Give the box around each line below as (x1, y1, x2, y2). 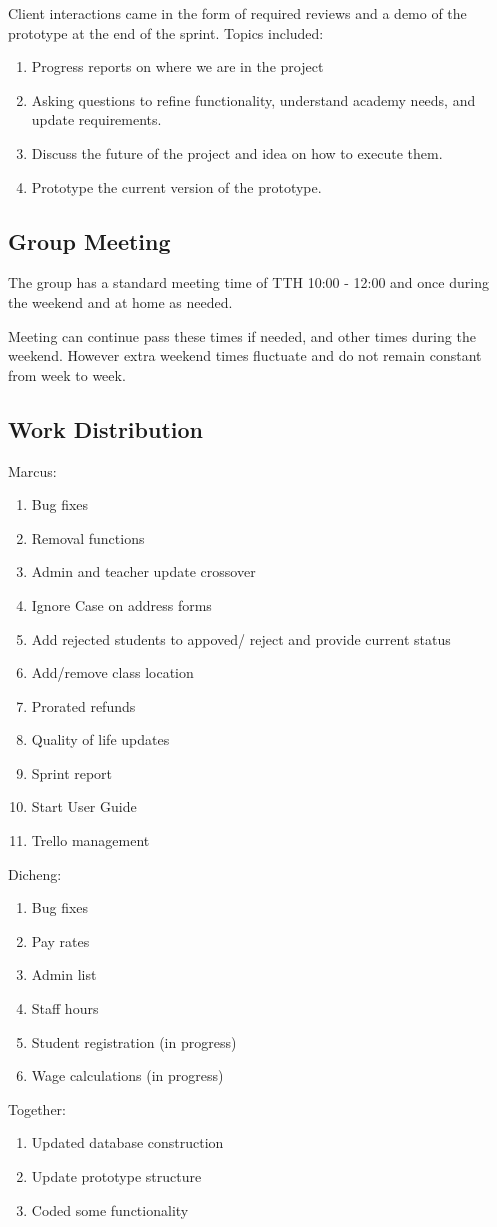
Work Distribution (8, 413, 203, 444)
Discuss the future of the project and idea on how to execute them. (31, 142, 443, 163)
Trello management (31, 830, 150, 851)
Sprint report (31, 762, 113, 783)
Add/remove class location (31, 662, 194, 683)
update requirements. (31, 109, 162, 130)
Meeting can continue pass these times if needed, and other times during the (8, 325, 476, 346)
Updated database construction (31, 1132, 224, 1153)
